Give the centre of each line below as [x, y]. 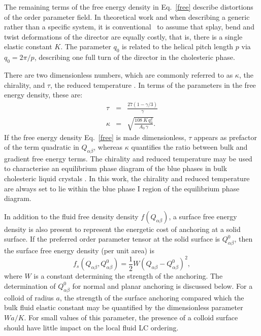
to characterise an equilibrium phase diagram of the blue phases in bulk [116, 168]
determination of [30, 285]
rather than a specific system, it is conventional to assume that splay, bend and [129, 27]
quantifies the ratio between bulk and [189, 147]
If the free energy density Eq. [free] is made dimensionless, [95, 137]
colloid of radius [29, 297]
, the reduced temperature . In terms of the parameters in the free [153, 85]
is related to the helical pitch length [178, 46]
